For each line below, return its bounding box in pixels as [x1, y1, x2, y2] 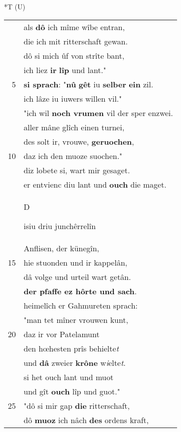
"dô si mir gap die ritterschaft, [24, 399, 130, 411]
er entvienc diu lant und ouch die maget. [24, 178, 167, 190]
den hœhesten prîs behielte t [24, 342, 119, 354]
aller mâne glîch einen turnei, [24, 121, 125, 133]
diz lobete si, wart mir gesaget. [24, 164, 130, 176]
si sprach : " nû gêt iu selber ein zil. [24, 78, 153, 90]
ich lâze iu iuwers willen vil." [24, 92, 122, 104]
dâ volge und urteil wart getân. [24, 271, 131, 282]
